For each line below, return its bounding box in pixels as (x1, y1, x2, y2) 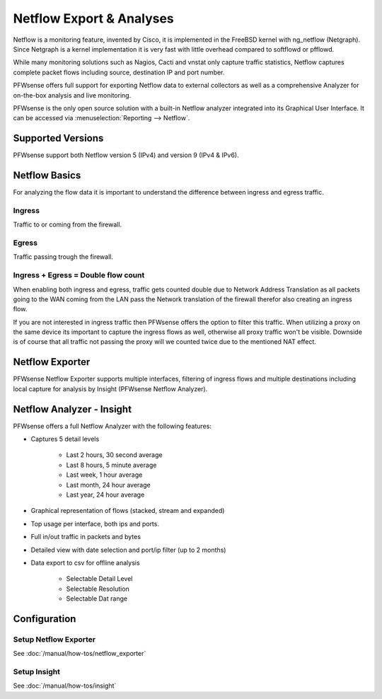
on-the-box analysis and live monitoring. (13, 91, 132, 99)
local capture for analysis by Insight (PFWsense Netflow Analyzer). (13, 384, 208, 393)
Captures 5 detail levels (30, 435, 100, 444)
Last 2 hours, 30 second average (66, 451, 163, 459)
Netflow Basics (13, 170, 81, 181)
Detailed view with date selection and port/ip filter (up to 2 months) (30, 545, 226, 554)
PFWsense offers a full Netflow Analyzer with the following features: (13, 422, 212, 430)
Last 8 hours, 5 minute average (66, 461, 157, 469)
